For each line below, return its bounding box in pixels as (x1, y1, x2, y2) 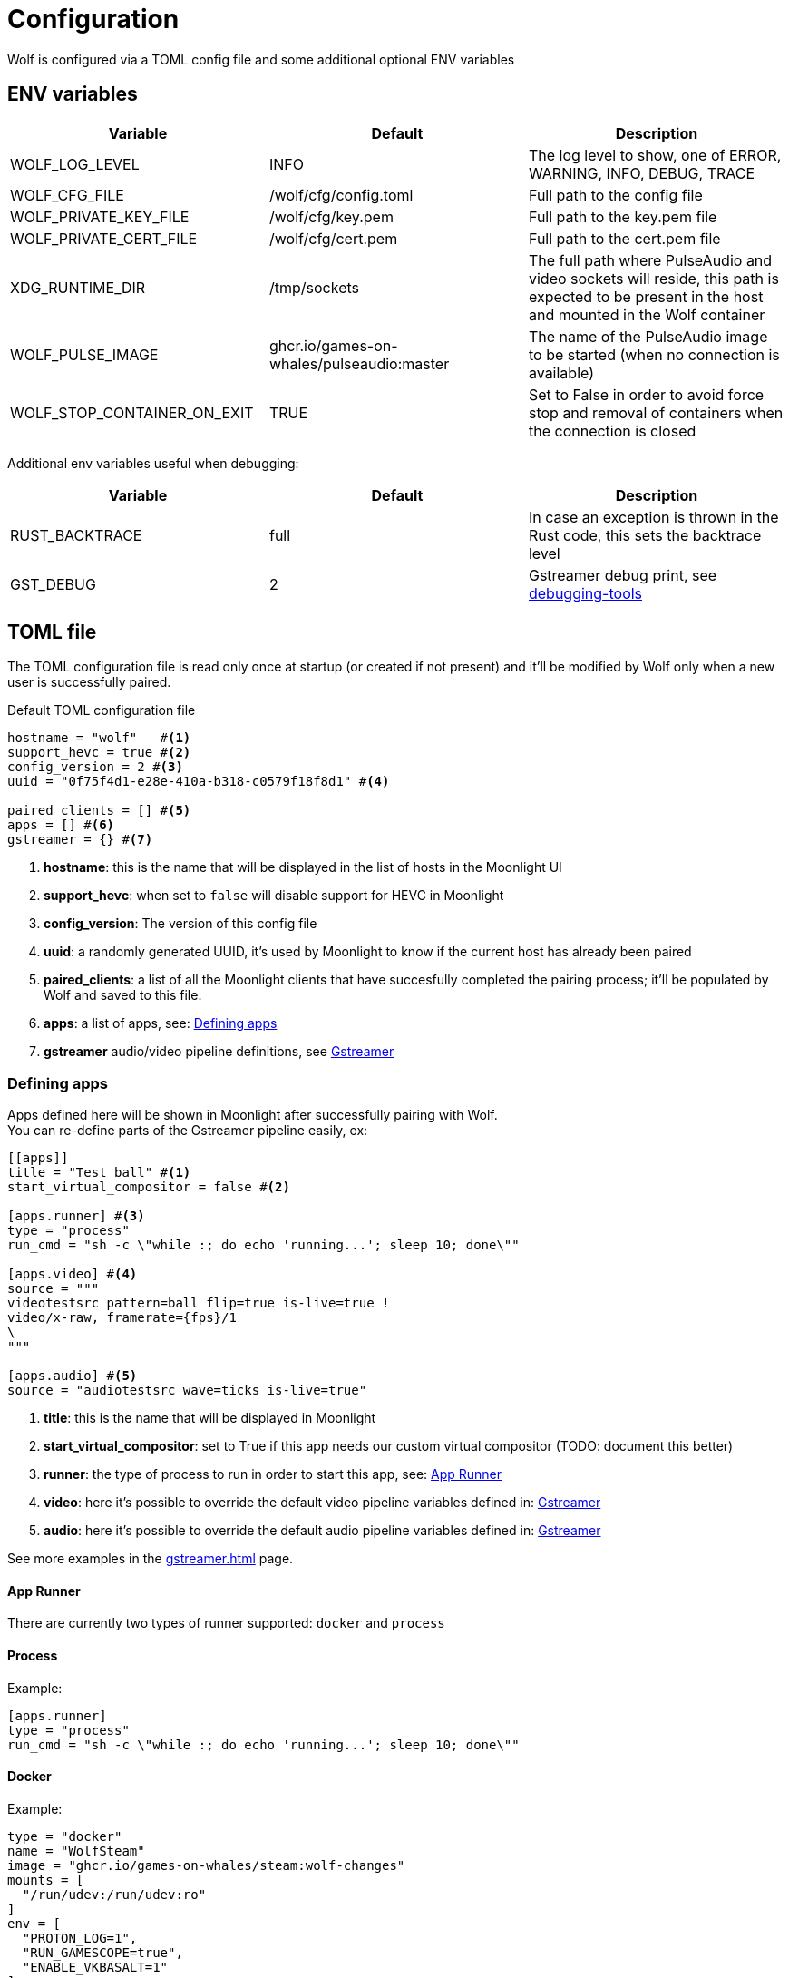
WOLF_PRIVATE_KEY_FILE (10, 207, 190, 226)
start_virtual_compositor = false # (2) (7, 1180, 290, 1195)
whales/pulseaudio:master (268, 354, 450, 373)
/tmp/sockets (268, 278, 360, 297)
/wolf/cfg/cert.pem (268, 229, 398, 248)
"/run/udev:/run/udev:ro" (22, 1886, 207, 1902)
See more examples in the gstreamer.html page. (7, 1551, 294, 1567)
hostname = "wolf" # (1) (7, 730, 191, 746)
